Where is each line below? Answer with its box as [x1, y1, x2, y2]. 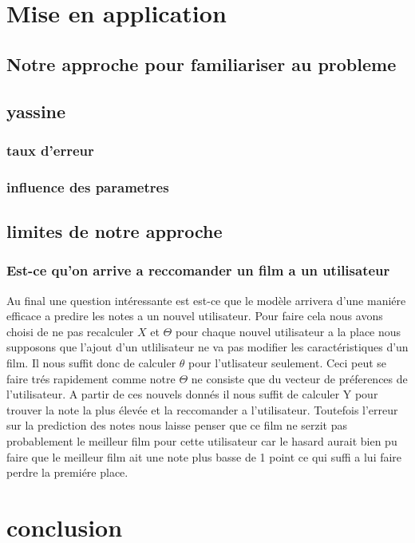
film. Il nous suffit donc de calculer [6, 355, 176, 371]
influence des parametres [6, 176, 169, 196]
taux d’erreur [6, 140, 94, 160]
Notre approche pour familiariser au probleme [6, 51, 397, 76]
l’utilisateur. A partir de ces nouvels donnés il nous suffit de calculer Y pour [6, 386, 378, 402]
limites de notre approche [6, 219, 223, 244]
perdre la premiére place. [6, 464, 128, 481]
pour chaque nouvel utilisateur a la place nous [175, 323, 401, 339]
